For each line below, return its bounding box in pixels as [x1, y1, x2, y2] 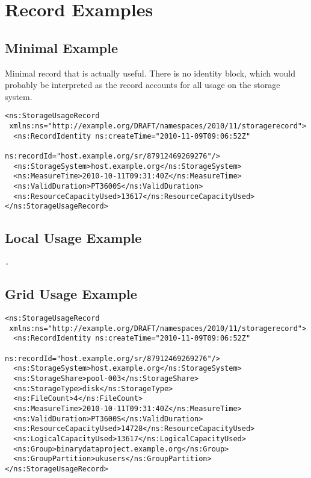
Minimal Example [5, 38, 119, 57]
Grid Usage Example [5, 285, 137, 303]
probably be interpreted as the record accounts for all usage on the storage [5, 78, 280, 91]
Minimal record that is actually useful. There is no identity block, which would [5, 66, 295, 79]
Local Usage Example [5, 228, 142, 247]
